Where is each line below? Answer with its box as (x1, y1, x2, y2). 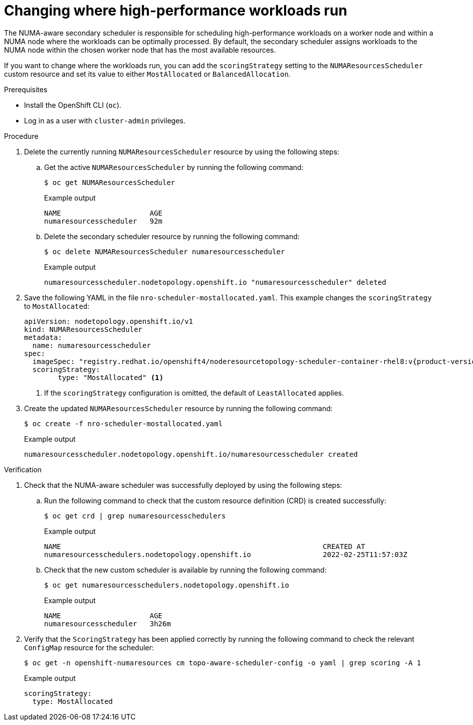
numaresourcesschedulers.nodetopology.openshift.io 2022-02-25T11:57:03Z (44, 550, 407, 559)
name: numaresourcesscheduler (32, 341, 151, 349)
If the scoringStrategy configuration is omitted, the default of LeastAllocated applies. (44, 388, 344, 397)
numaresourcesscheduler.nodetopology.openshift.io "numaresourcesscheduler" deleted (44, 278, 386, 286)
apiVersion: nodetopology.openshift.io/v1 (24, 317, 193, 325)
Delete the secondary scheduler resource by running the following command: (44, 232, 300, 241)
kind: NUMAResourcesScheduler (24, 325, 143, 333)
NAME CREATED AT (44, 542, 365, 551)
